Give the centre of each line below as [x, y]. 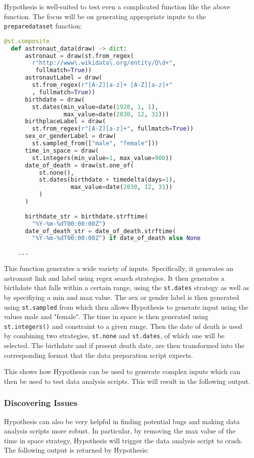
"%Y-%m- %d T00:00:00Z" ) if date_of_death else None [116, 238]
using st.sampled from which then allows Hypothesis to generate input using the [126, 307]
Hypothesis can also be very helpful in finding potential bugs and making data [122, 421]
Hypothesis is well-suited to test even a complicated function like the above [117, 6]
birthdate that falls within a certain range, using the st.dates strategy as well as [127, 287]
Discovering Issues [41, 403]
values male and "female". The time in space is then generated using [106, 316]
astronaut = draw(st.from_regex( [79, 56]
